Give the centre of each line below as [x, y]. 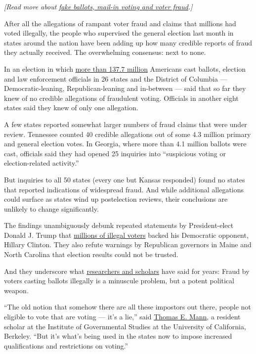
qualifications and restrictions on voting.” [66, 345]
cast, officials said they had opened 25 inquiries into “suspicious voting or [115, 153]
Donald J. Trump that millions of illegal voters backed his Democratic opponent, [126, 235]
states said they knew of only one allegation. [71, 108]
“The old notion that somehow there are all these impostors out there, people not [128, 307]
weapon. [16, 290]
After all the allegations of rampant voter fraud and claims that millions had [120, 23]
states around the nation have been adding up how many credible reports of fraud [128, 42]
